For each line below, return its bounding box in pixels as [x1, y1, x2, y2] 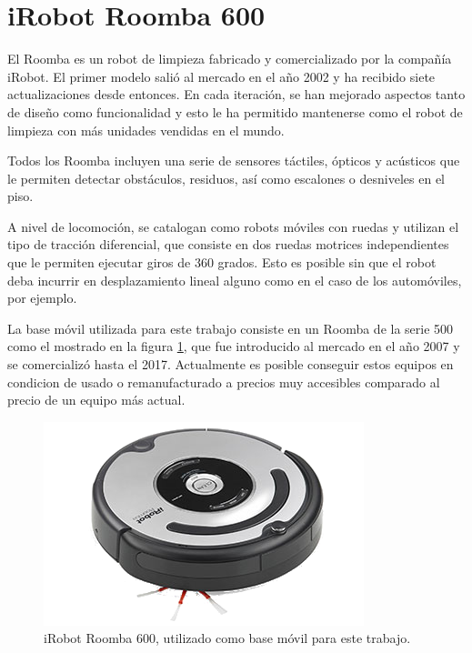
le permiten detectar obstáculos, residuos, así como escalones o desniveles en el [7, 168, 445, 187]
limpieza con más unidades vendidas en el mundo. [7, 120, 285, 139]
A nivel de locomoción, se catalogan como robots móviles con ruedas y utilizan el [7, 216, 459, 236]
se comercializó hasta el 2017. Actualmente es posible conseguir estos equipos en [7, 355, 454, 374]
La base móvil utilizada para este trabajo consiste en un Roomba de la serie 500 [7, 318, 454, 337]
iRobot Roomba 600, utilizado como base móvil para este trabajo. [44, 628, 411, 648]
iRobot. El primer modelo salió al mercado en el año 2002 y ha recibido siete [7, 66, 436, 85]
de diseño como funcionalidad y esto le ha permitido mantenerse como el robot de [7, 102, 463, 121]
